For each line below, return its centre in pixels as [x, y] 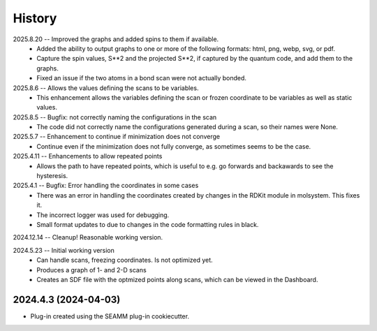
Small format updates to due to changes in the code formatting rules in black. [148, 224]
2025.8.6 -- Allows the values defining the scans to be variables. [106, 88]
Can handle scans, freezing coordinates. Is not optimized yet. [125, 260]
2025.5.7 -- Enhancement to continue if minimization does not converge [116, 137]
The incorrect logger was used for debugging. [103, 215]
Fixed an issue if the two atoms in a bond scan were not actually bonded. [142, 78]
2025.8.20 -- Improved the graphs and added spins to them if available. [116, 39]
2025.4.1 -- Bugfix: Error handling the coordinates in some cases [106, 186]
